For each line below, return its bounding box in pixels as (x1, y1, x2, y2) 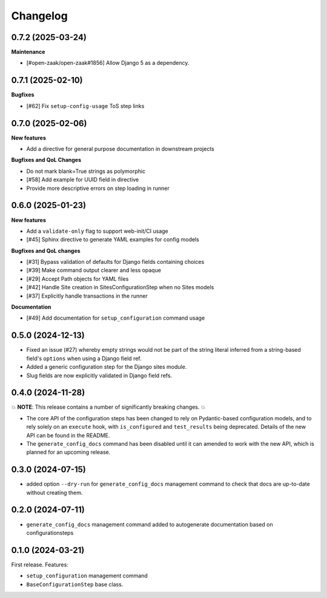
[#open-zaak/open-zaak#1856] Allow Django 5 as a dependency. (26, 59, 190, 67)
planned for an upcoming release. (26, 449, 111, 456)
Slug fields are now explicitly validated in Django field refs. (26, 372, 173, 379)
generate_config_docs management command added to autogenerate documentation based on (26, 520, 273, 528)
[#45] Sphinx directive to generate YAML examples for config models (26, 236, 199, 243)
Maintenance (11, 49, 45, 56)
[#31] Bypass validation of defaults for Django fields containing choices (26, 258, 205, 266)
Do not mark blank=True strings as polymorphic (26, 167, 145, 175)
